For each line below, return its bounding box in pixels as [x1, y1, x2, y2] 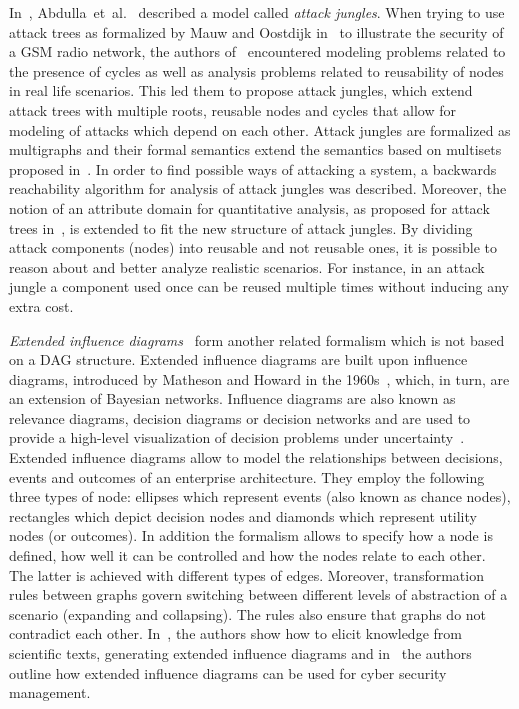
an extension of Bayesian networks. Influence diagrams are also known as [9, 388, 456, 409]
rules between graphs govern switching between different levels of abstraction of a [9, 584, 508, 605]
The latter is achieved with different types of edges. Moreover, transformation [9, 564, 484, 585]
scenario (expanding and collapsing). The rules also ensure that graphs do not [9, 603, 487, 624]
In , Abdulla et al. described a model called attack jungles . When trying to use [9, 2, 505, 22]
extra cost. [9, 295, 74, 316]
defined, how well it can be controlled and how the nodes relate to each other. [9, 545, 486, 566]
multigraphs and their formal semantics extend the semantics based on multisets [9, 139, 502, 160]
